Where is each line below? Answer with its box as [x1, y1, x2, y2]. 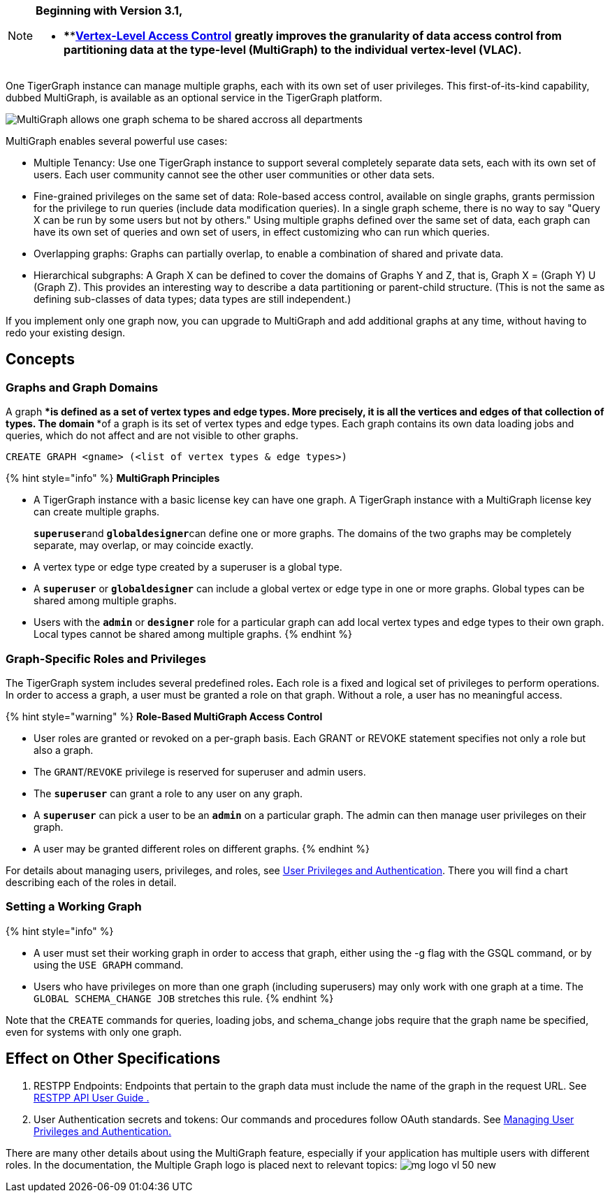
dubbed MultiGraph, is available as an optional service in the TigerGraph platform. [6, 92, 383, 104]
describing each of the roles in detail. [6, 876, 177, 888]
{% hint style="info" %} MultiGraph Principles [6, 472, 220, 485]
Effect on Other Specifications [6, 1050, 221, 1068]
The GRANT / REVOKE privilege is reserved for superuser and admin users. [34, 765, 366, 778]
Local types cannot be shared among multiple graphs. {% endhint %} [34, 628, 353, 641]
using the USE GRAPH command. [34, 958, 184, 971]
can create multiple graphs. [34, 506, 160, 518]
